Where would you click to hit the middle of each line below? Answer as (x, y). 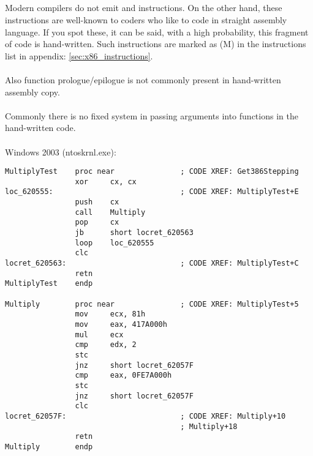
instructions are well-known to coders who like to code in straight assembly (146, 19)
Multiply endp (49, 447)
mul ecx (99, 335)
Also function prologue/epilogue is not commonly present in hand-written (143, 79)
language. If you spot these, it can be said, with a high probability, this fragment (157, 32)
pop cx (97, 222)
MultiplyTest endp (49, 284)
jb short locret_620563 (134, 233)
